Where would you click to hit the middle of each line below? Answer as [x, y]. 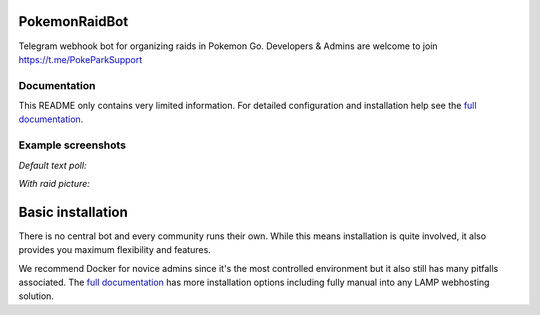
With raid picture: [54, 183]
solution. [36, 296]
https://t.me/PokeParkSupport [80, 59]
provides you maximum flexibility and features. [115, 250]
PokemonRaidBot [73, 21]
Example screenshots [72, 145]
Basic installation [73, 211]
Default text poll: [52, 165]
